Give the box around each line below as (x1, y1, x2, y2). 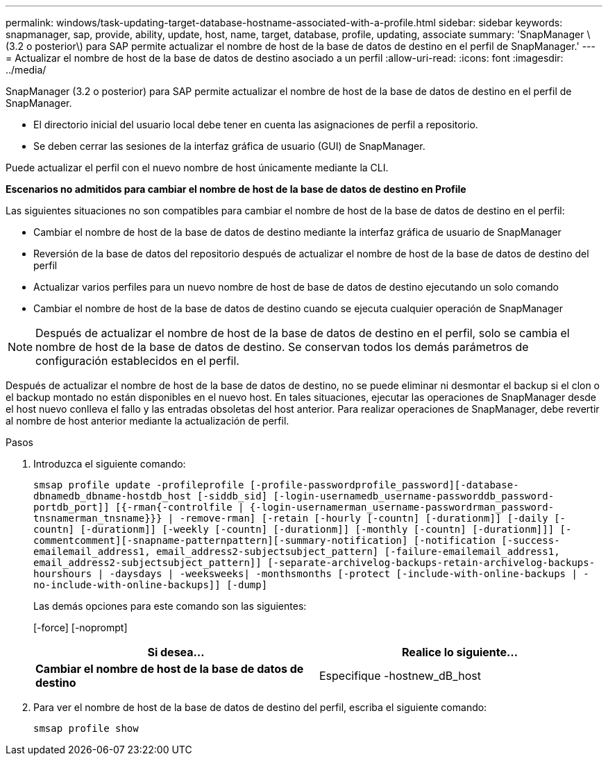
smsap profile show (33, 723, 139, 734)
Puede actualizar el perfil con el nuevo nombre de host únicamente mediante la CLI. (6, 162, 389, 173)
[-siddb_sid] (197, 490, 268, 502)
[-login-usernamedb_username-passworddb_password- (273, 490, 555, 502)
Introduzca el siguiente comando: (33, 458, 186, 470)
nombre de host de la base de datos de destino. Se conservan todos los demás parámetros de (35, 340, 529, 354)
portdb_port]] (33, 502, 110, 513)
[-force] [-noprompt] (33, 622, 128, 633)
